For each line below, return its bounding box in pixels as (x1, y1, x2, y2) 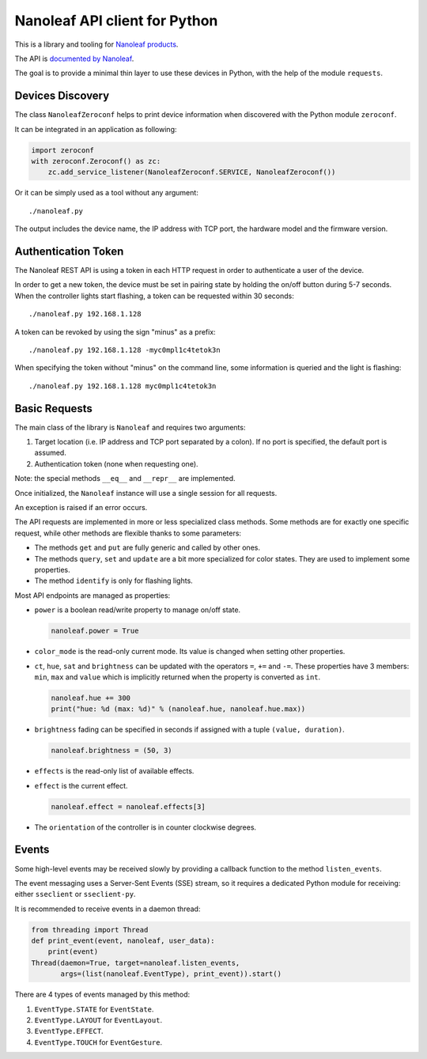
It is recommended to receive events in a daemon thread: (14, 904, 201, 913)
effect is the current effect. (34, 781, 128, 790)
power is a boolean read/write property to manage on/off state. (34, 605, 241, 615)
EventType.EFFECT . (34, 1027, 104, 1036)
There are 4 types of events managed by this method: (14, 989, 191, 1000)
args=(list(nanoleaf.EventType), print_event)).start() (60, 970, 282, 978)
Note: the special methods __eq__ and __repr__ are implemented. (14, 474, 236, 483)
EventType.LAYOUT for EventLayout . (34, 1016, 162, 1024)
